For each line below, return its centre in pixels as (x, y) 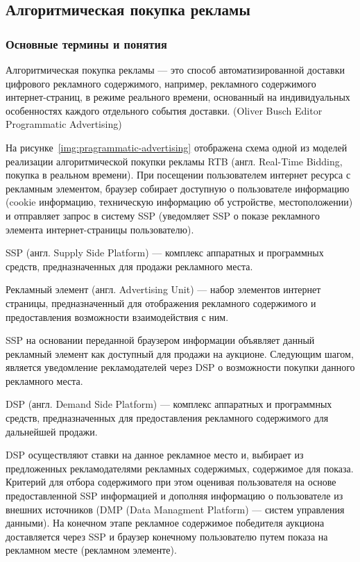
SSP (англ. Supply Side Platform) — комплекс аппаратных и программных (165, 253)
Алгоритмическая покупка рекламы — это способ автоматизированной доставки (175, 69)
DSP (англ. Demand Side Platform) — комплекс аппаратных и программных (169, 404)
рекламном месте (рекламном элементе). (91, 550)
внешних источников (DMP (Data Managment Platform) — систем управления (175, 509)
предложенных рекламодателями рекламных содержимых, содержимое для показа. (180, 468)
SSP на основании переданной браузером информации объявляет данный (160, 340)
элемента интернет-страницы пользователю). (100, 229)
